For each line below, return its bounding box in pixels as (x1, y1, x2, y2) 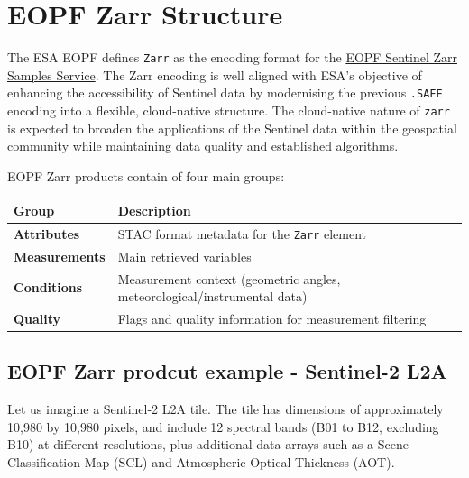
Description (117, 200, 191, 219)
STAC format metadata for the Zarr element (117, 224, 366, 243)
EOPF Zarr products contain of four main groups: (7, 166, 285, 185)
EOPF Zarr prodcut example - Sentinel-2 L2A (7, 357, 447, 385)
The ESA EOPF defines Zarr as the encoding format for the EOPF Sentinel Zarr (7, 48, 457, 67)
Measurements (14, 246, 106, 265)
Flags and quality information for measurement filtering (117, 309, 427, 327)
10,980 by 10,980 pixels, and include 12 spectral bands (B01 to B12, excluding (7, 417, 439, 436)
